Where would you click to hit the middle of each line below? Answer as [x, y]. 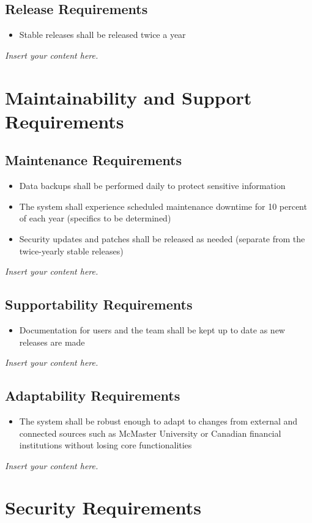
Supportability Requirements [99, 304]
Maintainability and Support [128, 97]
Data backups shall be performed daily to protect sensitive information [152, 186]
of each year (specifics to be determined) [95, 218]
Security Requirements [103, 507]
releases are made [52, 342]
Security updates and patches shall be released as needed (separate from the [162, 238]
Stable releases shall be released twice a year [102, 35]
